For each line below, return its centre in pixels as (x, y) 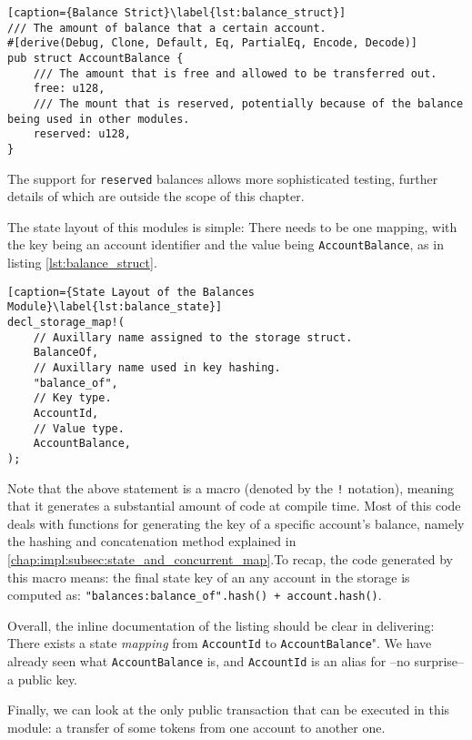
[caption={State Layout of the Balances (131, 292)
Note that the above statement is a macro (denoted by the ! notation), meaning (231, 487)
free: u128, (69, 89)
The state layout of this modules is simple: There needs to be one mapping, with (232, 226)
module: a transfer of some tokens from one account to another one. (196, 727)
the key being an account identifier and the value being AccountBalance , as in (226, 244)
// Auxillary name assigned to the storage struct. (193, 337)
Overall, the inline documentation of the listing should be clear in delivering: (221, 625)
